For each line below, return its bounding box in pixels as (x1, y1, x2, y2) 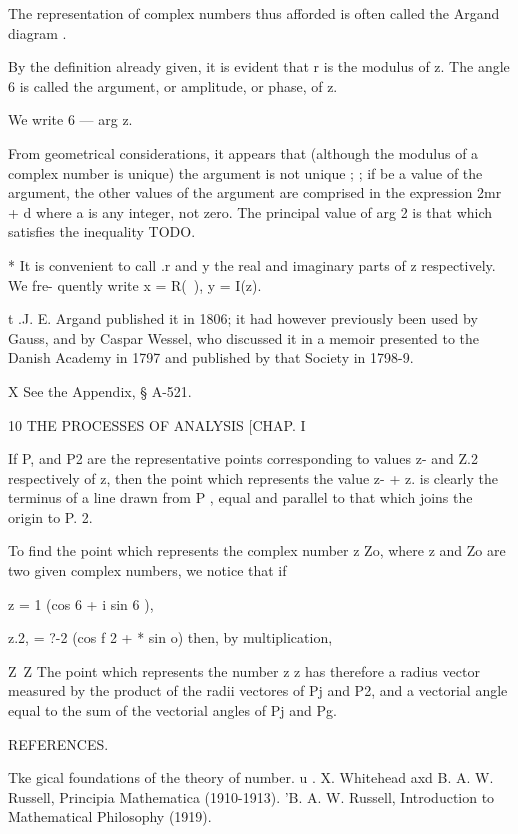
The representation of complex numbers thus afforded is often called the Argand (8, 3, 500, 23)
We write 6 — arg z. (8, 109, 133, 130)
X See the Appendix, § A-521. (8, 380, 192, 401)
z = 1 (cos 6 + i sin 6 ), (8, 593, 154, 614)
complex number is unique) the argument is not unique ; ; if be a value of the (8, 162, 483, 183)
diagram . (8, 22, 67, 43)
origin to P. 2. (8, 506, 93, 527)
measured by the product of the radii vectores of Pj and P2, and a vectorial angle (8, 680, 508, 701)
